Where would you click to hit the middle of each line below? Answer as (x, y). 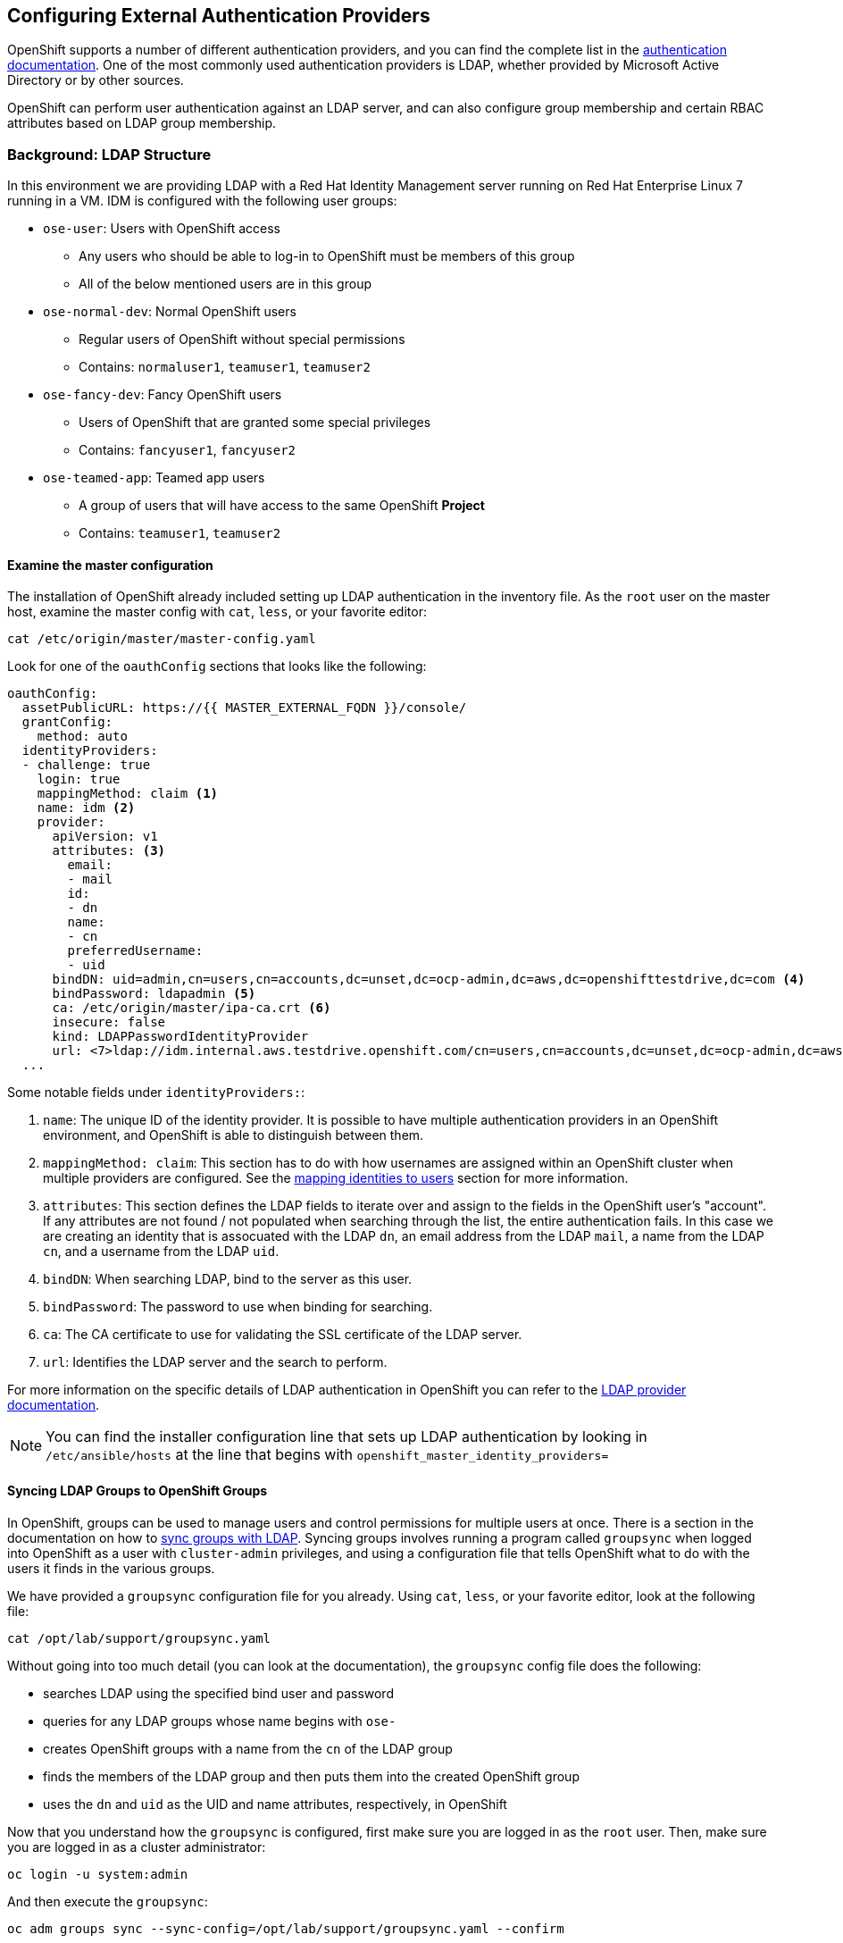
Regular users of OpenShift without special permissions (242, 339)
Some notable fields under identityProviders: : (156, 1093)
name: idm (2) (86, 808)
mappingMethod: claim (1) (128, 794)
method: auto (82, 737)
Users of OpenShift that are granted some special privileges (255, 423)
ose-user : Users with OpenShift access (162, 229)
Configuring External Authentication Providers (219, 16)
